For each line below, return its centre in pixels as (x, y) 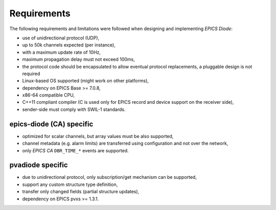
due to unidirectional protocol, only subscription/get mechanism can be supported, (109, 177)
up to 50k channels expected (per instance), (69, 45)
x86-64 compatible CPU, (49, 95)
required (31, 74)
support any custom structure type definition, (70, 184)
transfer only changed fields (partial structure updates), (81, 192)
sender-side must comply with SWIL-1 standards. (74, 109)
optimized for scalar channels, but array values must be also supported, (98, 136)
